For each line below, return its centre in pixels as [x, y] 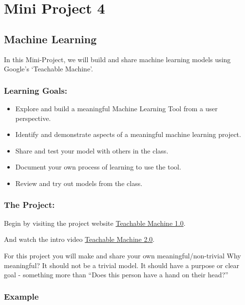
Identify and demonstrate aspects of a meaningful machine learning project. [128, 134]
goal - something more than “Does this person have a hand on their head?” [116, 275]
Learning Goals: [36, 90]
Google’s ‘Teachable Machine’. [48, 69]
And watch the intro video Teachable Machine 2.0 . [79, 239]
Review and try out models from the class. [79, 183]
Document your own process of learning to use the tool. [98, 167]
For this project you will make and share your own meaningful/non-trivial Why [122, 255]
